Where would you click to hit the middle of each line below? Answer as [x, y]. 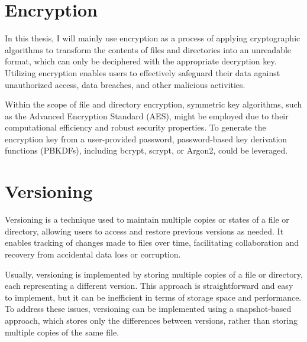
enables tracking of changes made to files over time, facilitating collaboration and [152, 242]
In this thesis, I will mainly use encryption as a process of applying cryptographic [153, 38]
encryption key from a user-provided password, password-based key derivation [146, 139]
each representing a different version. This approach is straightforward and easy [149, 286]
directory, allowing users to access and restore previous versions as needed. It [144, 231]
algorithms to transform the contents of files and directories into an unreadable [148, 49]
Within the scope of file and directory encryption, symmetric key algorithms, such [153, 104]
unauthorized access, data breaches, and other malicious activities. [125, 84]
